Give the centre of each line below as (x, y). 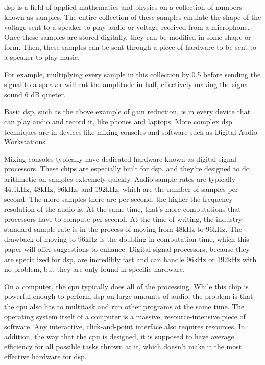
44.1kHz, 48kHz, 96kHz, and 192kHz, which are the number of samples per (121, 189)
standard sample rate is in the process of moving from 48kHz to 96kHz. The (123, 229)
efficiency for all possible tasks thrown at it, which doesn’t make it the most (123, 346)
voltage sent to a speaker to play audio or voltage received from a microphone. (127, 27)
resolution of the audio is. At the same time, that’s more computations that (123, 209)
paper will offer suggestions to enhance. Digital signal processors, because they (127, 249)
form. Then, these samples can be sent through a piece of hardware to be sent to (130, 47)
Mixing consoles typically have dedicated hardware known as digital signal (121, 158)
